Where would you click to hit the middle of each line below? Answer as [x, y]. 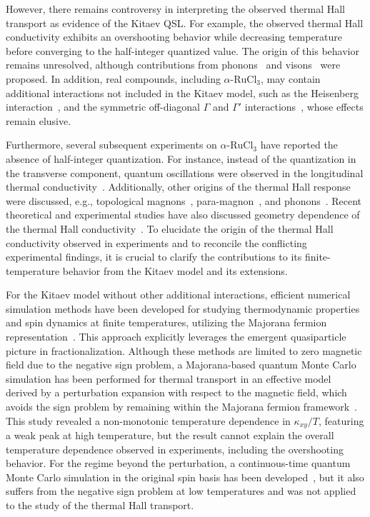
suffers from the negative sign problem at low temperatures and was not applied [181, 491]
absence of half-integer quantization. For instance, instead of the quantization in [181, 158]
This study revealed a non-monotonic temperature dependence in [148, 420]
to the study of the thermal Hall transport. [100, 505]
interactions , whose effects [304, 107]
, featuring [341, 420]
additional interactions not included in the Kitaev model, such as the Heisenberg [182, 92]
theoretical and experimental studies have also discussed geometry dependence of [183, 215]
